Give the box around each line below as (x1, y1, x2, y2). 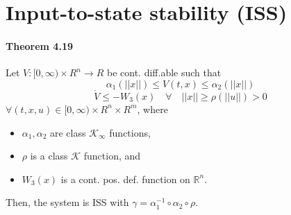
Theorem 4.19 (6, 38, 73, 53)
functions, (109, 125, 151, 139)
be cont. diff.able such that (106, 65, 222, 80)
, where (137, 101, 168, 116)
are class (50, 125, 86, 139)
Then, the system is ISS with (6, 195, 129, 209)
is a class (30, 148, 68, 163)
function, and (83, 148, 141, 163)
